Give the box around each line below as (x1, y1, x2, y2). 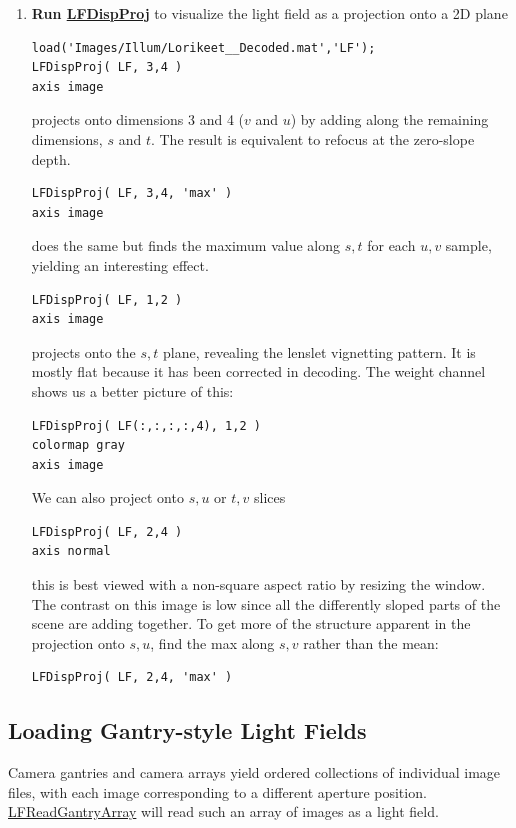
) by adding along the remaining (290, 109, 489, 130)
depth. (31, 148, 71, 169)
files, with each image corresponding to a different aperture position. (8, 781, 427, 802)
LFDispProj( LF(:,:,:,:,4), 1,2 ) (31, 418, 261, 433)
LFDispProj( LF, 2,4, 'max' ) (31, 670, 233, 685)
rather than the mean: (303, 632, 439, 653)
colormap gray (31, 438, 125, 453)
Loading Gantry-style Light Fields (8, 715, 367, 746)
